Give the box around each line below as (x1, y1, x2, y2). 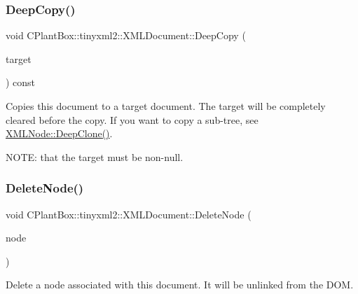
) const (6, 75, 36, 90)
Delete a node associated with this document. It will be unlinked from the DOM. (6, 277, 354, 292)
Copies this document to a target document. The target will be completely (6, 99, 326, 113)
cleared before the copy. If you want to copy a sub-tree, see (6, 112, 259, 127)
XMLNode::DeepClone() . (6, 126, 113, 141)
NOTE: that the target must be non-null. (6, 149, 184, 164)
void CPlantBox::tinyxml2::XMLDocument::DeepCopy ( (6, 28, 246, 43)
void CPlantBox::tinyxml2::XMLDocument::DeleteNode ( (6, 206, 252, 221)
